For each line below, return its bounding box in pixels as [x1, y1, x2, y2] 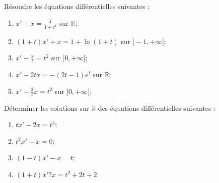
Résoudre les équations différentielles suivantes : [4, 1, 149, 11]
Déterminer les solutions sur [4, 102, 89, 113]
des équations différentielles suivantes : [98, 102, 216, 113]
